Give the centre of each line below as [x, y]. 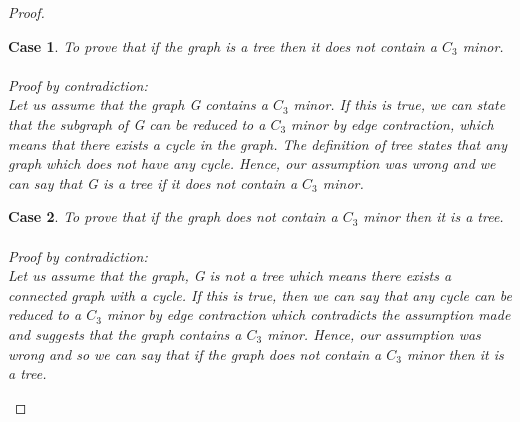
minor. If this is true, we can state [399, 104]
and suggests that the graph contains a [125, 333]
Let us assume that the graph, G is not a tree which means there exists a [230, 275]
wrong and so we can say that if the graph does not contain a [195, 353]
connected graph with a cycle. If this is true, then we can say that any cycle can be [260, 294]
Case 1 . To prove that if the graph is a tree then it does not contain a [222, 45]
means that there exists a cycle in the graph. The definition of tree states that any [258, 143]
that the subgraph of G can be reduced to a [137, 123]
